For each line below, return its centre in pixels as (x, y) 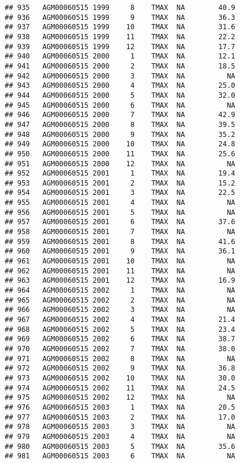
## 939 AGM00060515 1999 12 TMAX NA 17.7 (120, 47)
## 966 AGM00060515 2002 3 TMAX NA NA (120, 310)
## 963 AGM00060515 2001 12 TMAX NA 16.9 (120, 281)
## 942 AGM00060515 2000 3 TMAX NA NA (120, 76)
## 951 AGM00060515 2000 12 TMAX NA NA (120, 164)
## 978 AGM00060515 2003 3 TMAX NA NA (120, 427)
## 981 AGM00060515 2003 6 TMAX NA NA (120, 456)
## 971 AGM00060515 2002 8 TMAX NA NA (120, 359)
